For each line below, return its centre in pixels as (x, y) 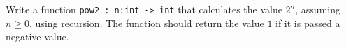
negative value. (37, 37)
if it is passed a (308, 23)
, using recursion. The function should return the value (147, 23)
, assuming (318, 9)
